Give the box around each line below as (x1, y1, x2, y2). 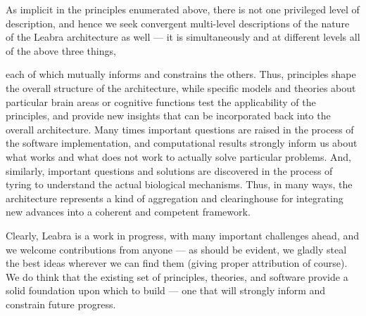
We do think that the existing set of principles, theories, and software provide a (6, 269, 348, 284)
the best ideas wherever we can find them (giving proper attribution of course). (6, 256, 348, 270)
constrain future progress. (6, 296, 116, 311)
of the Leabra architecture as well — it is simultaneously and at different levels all (6, 29, 360, 44)
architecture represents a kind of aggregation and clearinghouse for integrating (6, 190, 343, 205)
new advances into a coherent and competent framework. (6, 204, 251, 219)
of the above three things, (6, 43, 116, 58)
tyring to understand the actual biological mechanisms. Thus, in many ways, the (6, 177, 353, 192)
